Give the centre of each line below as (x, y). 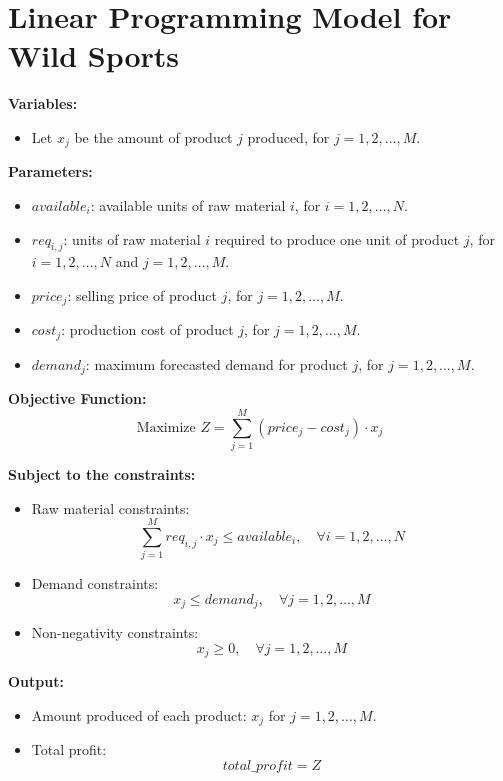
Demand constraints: (95, 583)
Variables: (43, 103)
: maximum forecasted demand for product (216, 363)
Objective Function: (77, 398)
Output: (36, 681)
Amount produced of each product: (139, 715)
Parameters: (50, 171)
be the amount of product (153, 136)
